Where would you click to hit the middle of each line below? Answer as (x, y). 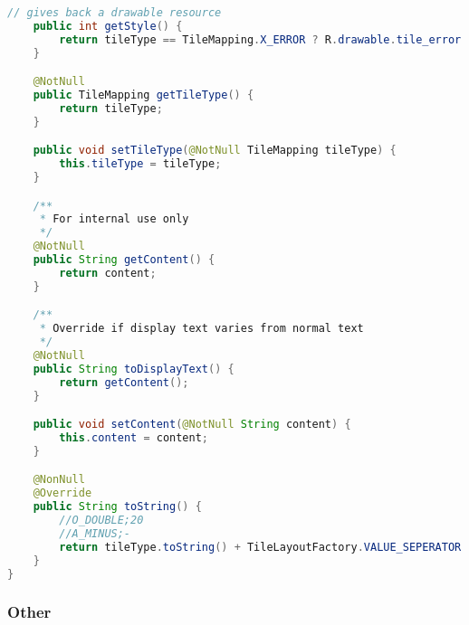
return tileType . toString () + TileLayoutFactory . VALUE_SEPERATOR (260, 547)
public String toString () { (117, 507)
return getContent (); (124, 382)
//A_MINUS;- (95, 533)
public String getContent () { (124, 260)
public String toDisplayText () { (134, 369)
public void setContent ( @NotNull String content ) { (192, 425)
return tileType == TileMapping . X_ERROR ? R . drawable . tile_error (260, 39)
